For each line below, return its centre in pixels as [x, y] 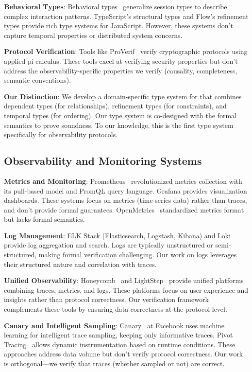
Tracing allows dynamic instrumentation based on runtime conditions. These [120, 344]
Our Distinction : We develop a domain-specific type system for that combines [123, 96]
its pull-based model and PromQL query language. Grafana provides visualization [126, 190]
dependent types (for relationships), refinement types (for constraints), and [115, 106]
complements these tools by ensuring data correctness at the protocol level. [116, 309]
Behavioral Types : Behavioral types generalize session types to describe [116, 6]
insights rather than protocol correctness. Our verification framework [106, 299]
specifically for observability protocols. [61, 134]
